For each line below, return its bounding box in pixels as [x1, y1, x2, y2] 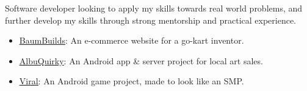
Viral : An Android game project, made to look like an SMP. [19, 75, 244, 87]
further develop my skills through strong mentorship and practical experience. [5, 13, 297, 26]
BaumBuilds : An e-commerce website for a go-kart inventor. [19, 34, 244, 47]
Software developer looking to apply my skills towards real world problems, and [5, 2, 303, 14]
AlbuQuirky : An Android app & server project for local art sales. [19, 54, 263, 67]
